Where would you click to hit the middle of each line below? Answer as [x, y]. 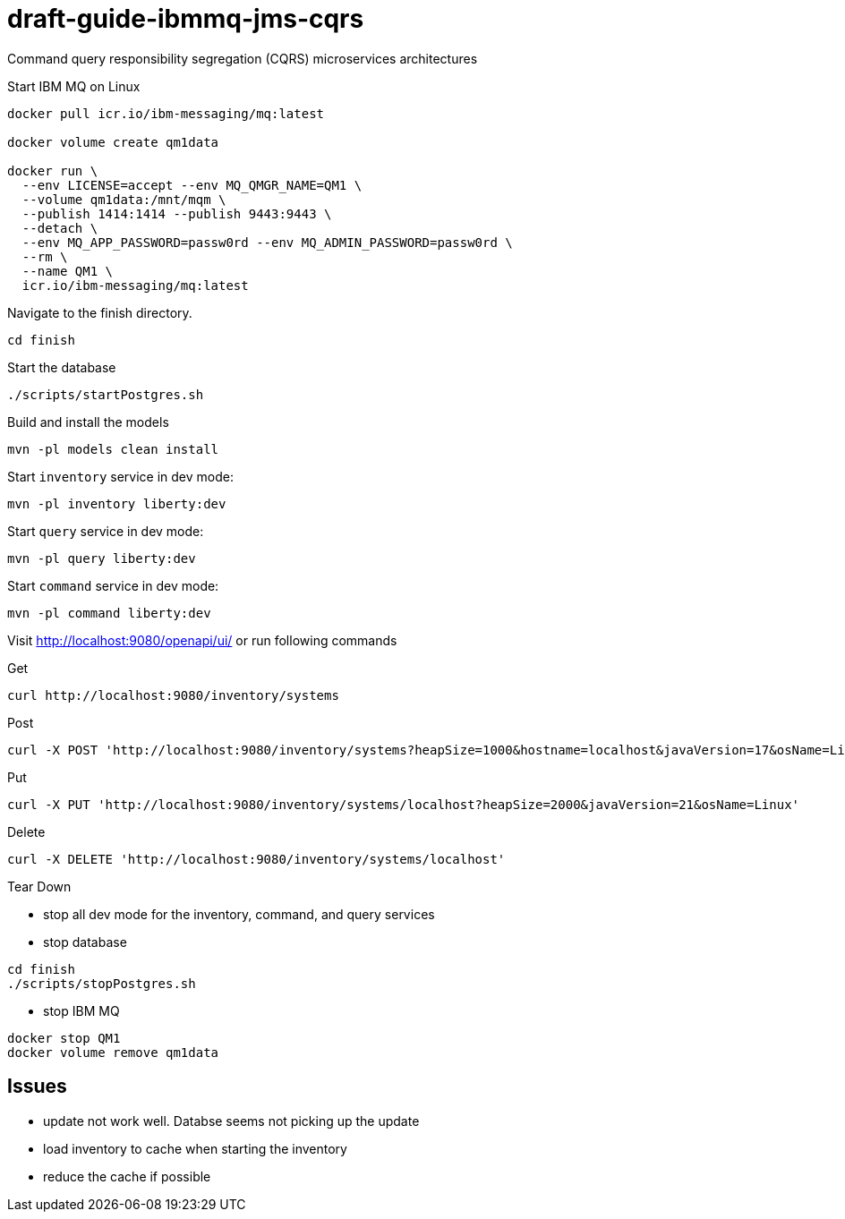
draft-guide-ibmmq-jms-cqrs [186, 19]
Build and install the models [88, 422]
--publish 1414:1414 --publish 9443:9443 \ [177, 213]
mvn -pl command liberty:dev [109, 613]
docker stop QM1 [64, 1038]
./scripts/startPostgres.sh [106, 394]
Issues [37, 1087]
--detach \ [60, 228]
